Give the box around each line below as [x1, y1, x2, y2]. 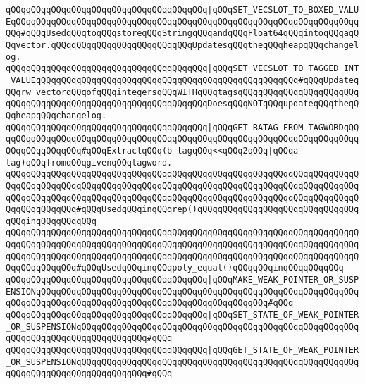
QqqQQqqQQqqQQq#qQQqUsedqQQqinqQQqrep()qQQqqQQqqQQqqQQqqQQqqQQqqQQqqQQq [6, 204, 359, 215]
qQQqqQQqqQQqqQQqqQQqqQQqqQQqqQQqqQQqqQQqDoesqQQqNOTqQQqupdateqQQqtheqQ [6, 99, 359, 109]
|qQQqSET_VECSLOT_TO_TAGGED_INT [207, 63, 359, 74]
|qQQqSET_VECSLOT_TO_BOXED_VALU [207, 5, 359, 15]
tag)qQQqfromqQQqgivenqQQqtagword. [6, 157, 173, 168]
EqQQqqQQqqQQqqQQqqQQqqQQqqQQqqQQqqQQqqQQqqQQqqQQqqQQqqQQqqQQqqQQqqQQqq [6, 16, 359, 27]
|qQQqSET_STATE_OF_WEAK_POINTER [207, 310, 359, 321]
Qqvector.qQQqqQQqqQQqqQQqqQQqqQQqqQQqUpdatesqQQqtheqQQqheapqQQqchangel [6, 39, 359, 50]
